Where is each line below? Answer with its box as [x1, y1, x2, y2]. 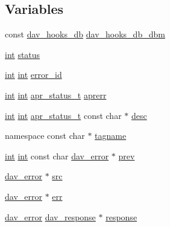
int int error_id [5, 68, 62, 81]
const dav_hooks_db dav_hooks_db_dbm [5, 28, 165, 40]
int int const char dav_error [5, 149, 109, 162]
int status [5, 48, 40, 60]
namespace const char [5, 129, 85, 142]
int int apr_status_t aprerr [5, 88, 107, 101]
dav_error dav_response [5, 210, 96, 223]
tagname [95, 129, 127, 142]
